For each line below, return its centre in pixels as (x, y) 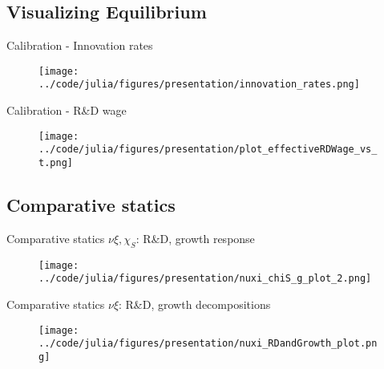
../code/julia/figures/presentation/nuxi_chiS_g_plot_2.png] (205, 279)
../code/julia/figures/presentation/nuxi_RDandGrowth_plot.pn (208, 344)
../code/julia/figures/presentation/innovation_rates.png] (199, 85)
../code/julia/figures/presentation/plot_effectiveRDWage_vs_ (208, 150)
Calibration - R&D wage (67, 110)
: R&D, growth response (195, 238)
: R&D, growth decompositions (195, 304)
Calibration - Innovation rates (80, 45)
